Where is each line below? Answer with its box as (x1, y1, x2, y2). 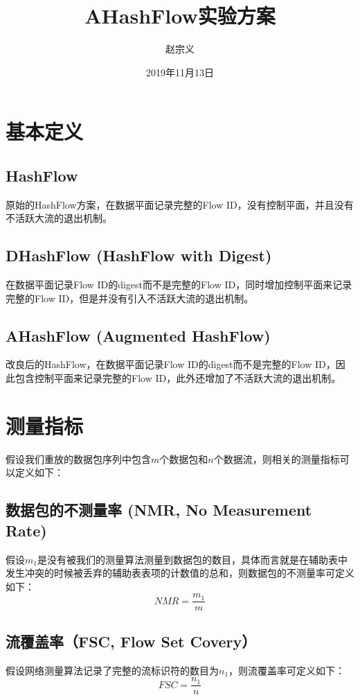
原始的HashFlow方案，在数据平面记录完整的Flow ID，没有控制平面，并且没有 (6, 197, 354, 211)
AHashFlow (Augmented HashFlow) (6, 324, 271, 346)
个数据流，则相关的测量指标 (213, 451, 340, 466)
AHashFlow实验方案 (84, 1, 276, 30)
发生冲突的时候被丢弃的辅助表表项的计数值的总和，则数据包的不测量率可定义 (6, 566, 354, 580)
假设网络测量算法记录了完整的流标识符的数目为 (6, 663, 219, 677)
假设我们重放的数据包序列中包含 (6, 451, 151, 466)
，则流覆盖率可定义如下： (228, 663, 345, 677)
